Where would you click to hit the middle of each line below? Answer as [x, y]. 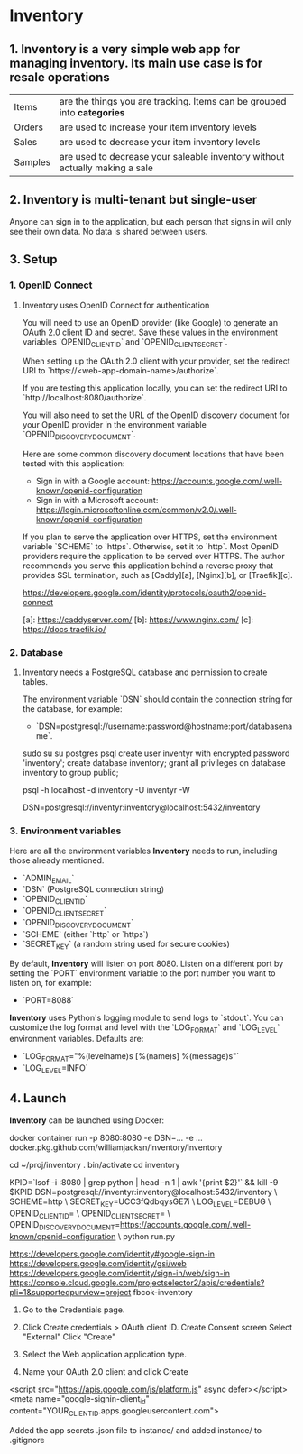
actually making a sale [106, 168]
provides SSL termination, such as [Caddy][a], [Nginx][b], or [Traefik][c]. [157, 575]
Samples [32, 162]
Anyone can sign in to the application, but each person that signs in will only [151, 221]
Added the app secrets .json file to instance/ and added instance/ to [136, 1430]
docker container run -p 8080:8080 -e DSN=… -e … [106, 1137]
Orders [28, 127]
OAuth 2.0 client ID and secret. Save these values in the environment [150, 332]
